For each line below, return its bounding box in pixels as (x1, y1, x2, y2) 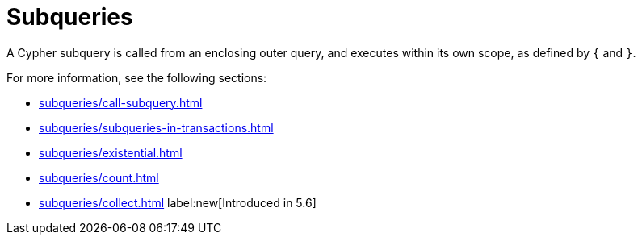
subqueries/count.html (39, 170, 159, 185)
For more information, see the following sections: (6, 70, 267, 85)
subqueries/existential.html (39, 145, 183, 160)
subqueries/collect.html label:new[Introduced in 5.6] (39, 195, 317, 210)
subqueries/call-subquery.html (39, 95, 203, 110)
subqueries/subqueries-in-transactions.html (39, 120, 274, 135)
